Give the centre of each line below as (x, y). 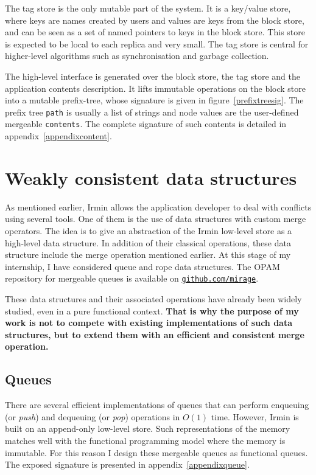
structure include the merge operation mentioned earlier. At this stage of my (148, 255)
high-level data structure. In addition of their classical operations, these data (148, 242)
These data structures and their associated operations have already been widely (153, 299)
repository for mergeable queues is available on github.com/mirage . (132, 278)
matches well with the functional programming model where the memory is (145, 440)
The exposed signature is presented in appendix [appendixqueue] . (127, 464)
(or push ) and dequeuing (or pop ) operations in (93, 416)
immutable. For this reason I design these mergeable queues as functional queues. (156, 452)
